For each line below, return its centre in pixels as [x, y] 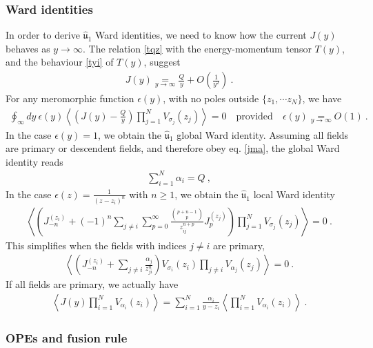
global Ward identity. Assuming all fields [263, 134]
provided [254, 116]
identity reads [34, 161]
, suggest [162, 62]
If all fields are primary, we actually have [92, 284]
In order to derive [43, 35]
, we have [322, 98]
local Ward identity [294, 194]
